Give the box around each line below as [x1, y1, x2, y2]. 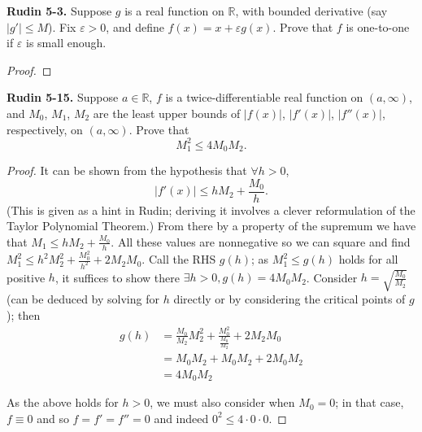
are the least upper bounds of [93, 104, 241, 121]
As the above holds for [7, 394, 119, 411]
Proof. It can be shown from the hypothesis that [7, 162, 247, 179]
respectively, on [7, 120, 83, 137]
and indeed [154, 409, 209, 426]
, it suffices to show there [54, 268, 180, 286]
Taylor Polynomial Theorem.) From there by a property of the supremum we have [7, 217, 416, 234]
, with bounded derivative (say [235, 2, 388, 19]
